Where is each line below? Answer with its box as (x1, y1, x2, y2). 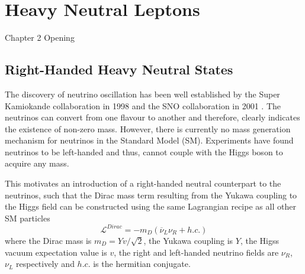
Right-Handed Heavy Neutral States (5, 60, 233, 79)
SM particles (5, 211, 50, 224)
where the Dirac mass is (5, 234, 92, 246)
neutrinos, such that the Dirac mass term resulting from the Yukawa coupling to (5, 188, 297, 201)
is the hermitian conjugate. (93, 257, 191, 270)
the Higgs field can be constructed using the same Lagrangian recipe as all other (5, 200, 296, 213)
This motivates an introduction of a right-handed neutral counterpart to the (5, 177, 281, 190)
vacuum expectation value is (5, 246, 107, 258)
